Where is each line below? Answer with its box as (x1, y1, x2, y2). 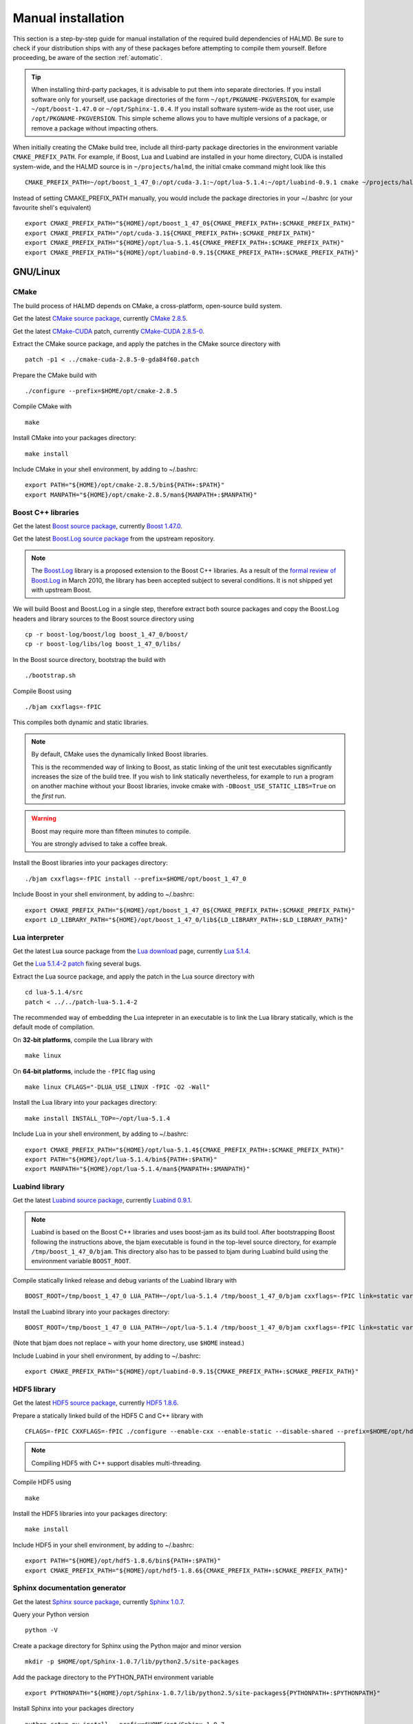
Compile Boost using (12, 687, 72, 695)
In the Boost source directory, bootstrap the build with (12, 655, 166, 663)
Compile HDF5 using (12, 1478, 72, 1486)
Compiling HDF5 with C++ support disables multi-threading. (31, 1459, 202, 1467)
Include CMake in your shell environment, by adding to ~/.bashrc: (12, 465, 198, 474)
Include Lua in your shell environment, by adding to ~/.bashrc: (12, 1130, 189, 1138)
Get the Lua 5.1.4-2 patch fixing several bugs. (12, 959, 142, 968)
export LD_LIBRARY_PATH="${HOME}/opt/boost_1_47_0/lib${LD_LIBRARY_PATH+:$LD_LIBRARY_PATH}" (25, 916, 348, 923)
